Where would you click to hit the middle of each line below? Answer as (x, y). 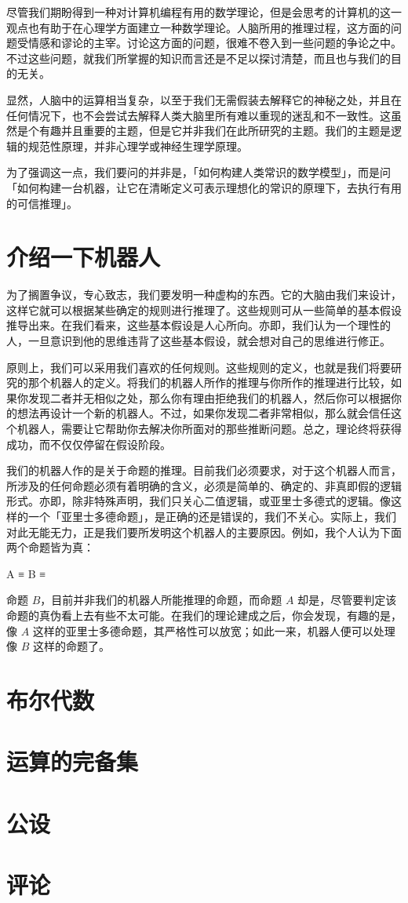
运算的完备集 (73, 761)
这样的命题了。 (71, 646)
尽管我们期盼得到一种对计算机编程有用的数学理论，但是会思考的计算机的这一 (204, 12)
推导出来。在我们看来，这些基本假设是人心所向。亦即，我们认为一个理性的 (199, 325)
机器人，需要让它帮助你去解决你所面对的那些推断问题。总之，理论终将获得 (209, 428)
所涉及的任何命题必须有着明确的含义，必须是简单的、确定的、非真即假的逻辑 (204, 485)
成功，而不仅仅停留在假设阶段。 (89, 444)
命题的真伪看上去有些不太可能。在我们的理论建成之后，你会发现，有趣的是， (204, 615)
